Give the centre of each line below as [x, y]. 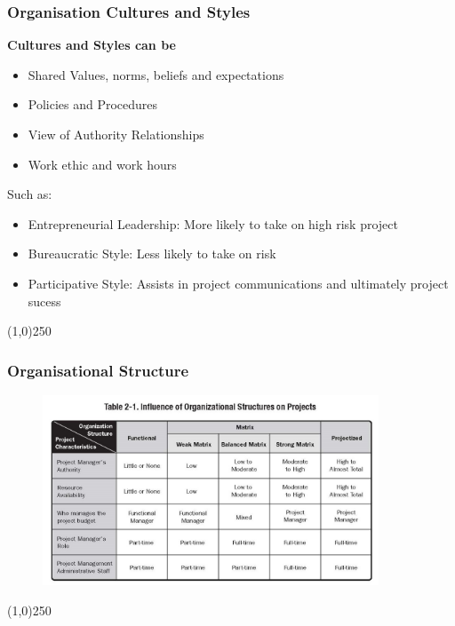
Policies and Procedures [93, 104]
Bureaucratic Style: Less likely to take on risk [152, 254]
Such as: [30, 194]
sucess [44, 301]
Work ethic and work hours [102, 164]
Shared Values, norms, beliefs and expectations [156, 74]
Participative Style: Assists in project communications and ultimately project [238, 283]
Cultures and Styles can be [92, 45]
